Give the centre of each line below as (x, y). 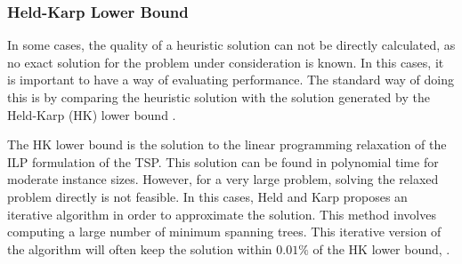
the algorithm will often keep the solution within (140, 248)
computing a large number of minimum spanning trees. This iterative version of (224, 232)
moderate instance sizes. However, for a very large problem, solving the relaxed (223, 179)
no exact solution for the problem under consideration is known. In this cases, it (226, 62)
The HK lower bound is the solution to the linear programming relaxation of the (227, 144)
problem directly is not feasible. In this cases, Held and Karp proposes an (207, 196)
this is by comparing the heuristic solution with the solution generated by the (219, 97)
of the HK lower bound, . (381, 248)
